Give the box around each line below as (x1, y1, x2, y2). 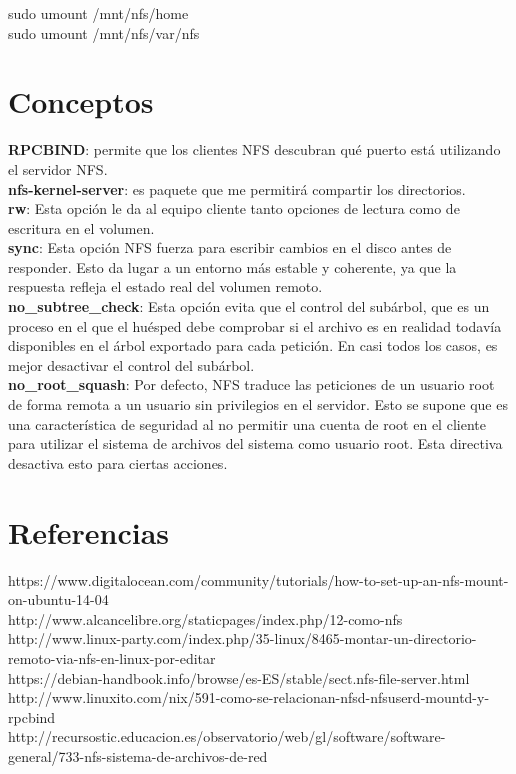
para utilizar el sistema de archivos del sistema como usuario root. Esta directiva (8, 433, 503, 454)
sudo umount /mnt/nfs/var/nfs (8, 22, 200, 43)
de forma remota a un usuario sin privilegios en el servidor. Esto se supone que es (8, 394, 508, 415)
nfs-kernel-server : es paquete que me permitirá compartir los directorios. (8, 178, 466, 199)
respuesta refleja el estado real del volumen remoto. (8, 276, 323, 297)
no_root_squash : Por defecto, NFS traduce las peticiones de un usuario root (8, 374, 495, 395)
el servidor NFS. (8, 158, 108, 179)
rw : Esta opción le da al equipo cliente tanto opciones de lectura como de (8, 198, 460, 219)
